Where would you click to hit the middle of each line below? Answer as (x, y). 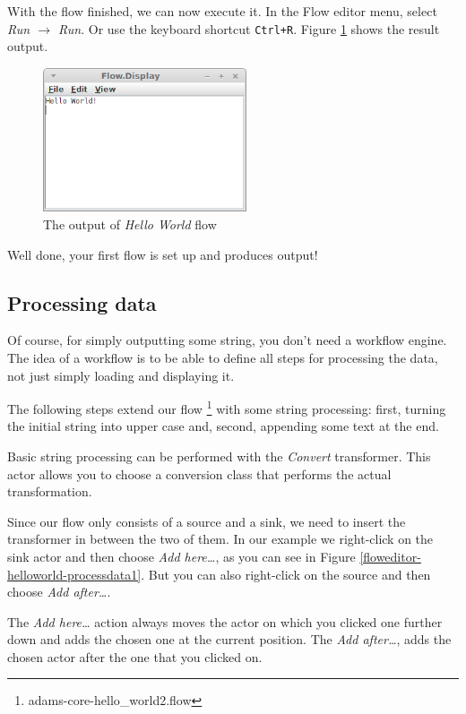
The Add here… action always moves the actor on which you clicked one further (225, 621)
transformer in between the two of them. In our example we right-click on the (220, 539)
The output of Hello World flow (130, 224)
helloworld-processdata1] (74, 574)
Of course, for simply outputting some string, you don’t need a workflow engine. (227, 340)
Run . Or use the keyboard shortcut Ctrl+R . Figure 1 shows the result (249, 28)
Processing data (82, 302)
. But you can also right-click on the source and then (286, 574)
